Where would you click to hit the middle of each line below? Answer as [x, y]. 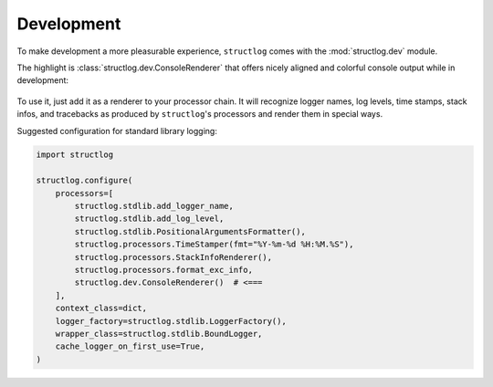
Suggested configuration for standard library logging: [117, 131]
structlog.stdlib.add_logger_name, [154, 206]
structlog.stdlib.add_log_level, [149, 219]
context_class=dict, [101, 309]
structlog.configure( [84, 181]
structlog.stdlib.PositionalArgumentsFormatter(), [190, 231]
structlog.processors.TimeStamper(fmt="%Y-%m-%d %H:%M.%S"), [214, 245]
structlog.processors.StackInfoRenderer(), [173, 257]
